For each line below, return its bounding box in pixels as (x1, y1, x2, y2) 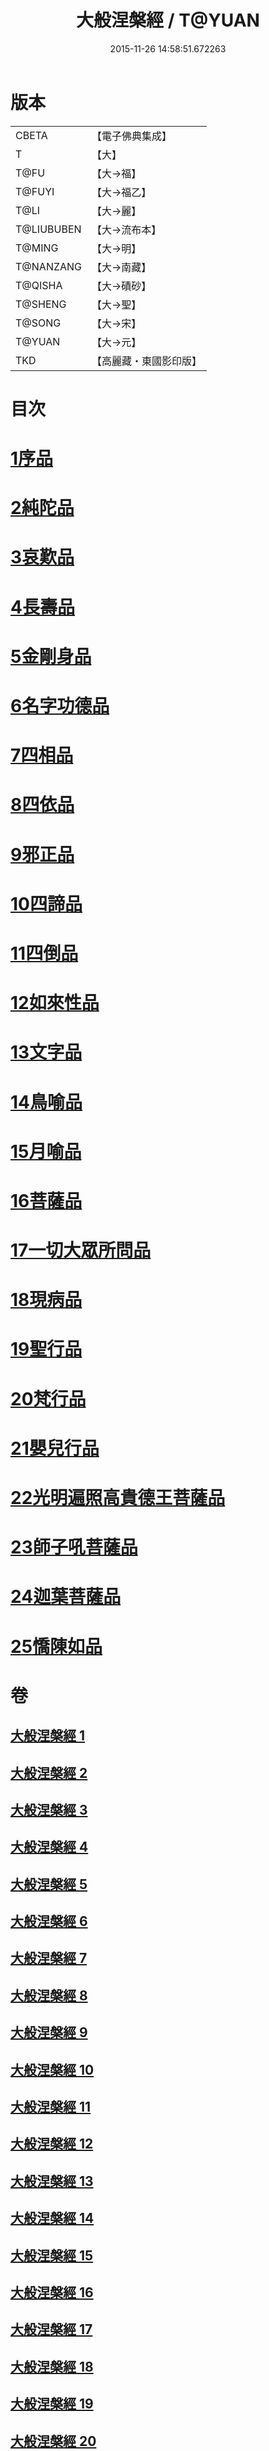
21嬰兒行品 (10, 1437, 100, 1460)
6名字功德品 (10, 695, 110, 717)
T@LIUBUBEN (15, 222, 82, 236)
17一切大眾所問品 (10, 1239, 152, 1262)
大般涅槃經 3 (10, 1801, 88, 1818)
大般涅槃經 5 (10, 1876, 88, 1893)
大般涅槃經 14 (10, 2210, 95, 2227)
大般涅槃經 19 (10, 2396, 94, 2413)
